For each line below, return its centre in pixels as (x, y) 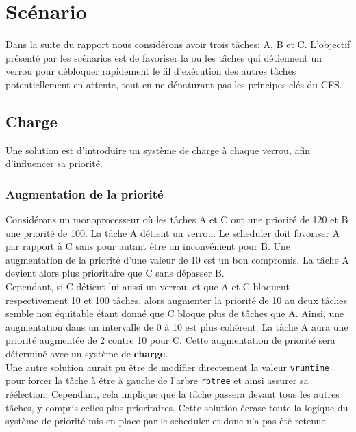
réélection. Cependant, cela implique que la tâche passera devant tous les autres (173, 393)
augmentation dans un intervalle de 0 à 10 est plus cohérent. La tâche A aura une (177, 326)
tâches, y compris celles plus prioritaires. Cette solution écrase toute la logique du (177, 407)
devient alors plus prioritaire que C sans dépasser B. (115, 273)
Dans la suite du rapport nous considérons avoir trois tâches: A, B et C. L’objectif (178, 44)
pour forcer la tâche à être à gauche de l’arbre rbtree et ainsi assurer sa (157, 380)
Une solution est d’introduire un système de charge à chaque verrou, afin (158, 150)
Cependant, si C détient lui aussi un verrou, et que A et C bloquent (148, 287)
